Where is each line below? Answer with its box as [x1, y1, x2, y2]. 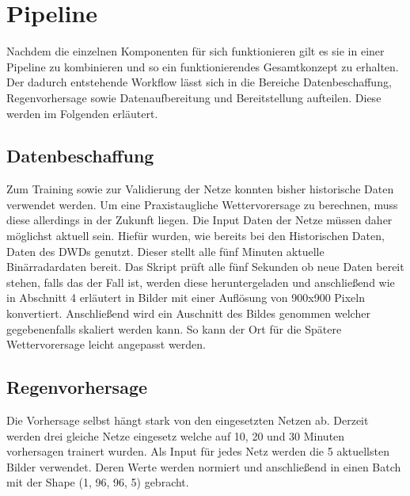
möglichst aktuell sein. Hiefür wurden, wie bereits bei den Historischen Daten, [6, 227, 385, 244]
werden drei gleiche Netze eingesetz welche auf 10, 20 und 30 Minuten [6, 427, 345, 444]
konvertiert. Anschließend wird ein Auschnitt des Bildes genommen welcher [6, 305, 370, 322]
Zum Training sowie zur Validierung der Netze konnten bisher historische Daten [6, 181, 394, 197]
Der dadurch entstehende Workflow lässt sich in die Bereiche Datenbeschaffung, [6, 74, 392, 90]
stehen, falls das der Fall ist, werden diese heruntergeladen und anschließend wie [6, 273, 395, 290]
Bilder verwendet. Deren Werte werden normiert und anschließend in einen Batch [6, 458, 401, 475]
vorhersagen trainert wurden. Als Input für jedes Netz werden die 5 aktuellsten [6, 443, 389, 460]
